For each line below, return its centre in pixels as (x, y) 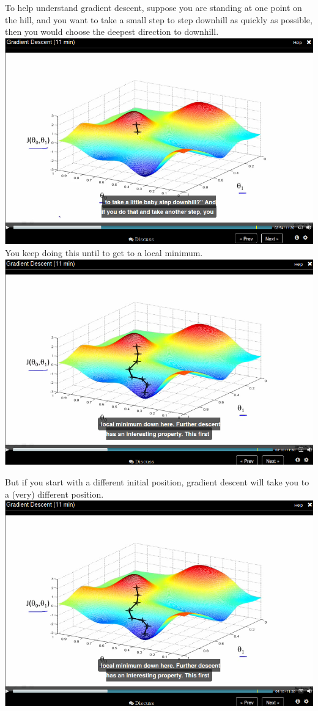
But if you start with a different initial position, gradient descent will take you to (157, 482)
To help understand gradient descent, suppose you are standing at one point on (153, 7)
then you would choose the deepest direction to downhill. (112, 31)
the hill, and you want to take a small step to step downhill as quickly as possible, (159, 19)
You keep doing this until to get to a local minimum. (104, 252)
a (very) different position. (54, 494)
